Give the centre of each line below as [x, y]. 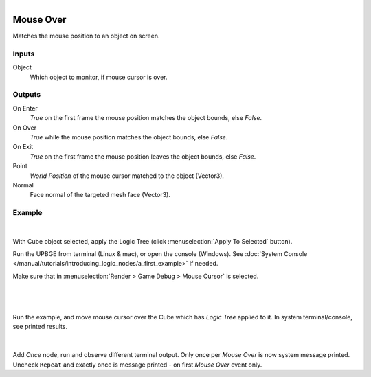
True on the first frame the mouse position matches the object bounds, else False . [146, 118]
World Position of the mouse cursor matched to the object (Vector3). [127, 176]
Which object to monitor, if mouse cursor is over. [99, 77]
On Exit [23, 147]
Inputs [24, 54]
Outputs [27, 95]
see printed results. [40, 327]
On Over [25, 128]
